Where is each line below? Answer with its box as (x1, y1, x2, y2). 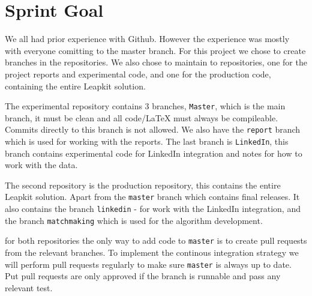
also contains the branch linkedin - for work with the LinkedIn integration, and (5, 202, 301, 215)
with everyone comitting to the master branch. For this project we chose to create (5, 44, 306, 56)
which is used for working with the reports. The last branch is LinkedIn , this (5, 135, 289, 147)
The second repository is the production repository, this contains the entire (5, 178, 281, 191)
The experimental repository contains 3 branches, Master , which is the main (5, 100, 286, 112)
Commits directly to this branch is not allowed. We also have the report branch (5, 123, 301, 136)
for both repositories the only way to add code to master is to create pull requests (5, 234, 307, 247)
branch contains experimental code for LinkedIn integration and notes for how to (5, 146, 302, 159)
